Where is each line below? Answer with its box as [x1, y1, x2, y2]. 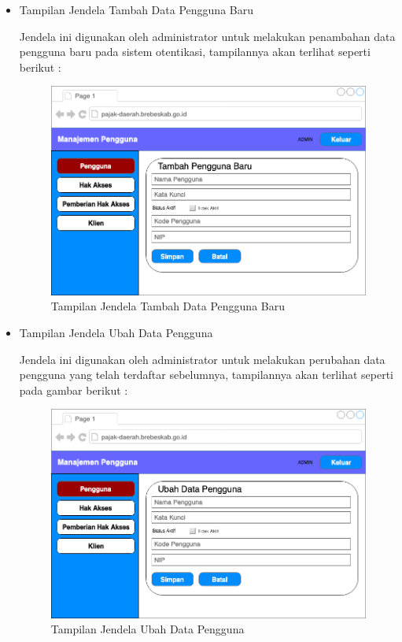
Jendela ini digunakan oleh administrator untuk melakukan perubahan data [19, 351, 385, 367]
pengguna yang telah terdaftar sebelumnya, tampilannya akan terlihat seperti [19, 366, 393, 383]
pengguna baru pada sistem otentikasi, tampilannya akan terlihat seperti [19, 43, 371, 60]
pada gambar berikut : [19, 381, 128, 398]
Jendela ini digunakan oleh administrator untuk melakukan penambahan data [19, 28, 396, 44]
